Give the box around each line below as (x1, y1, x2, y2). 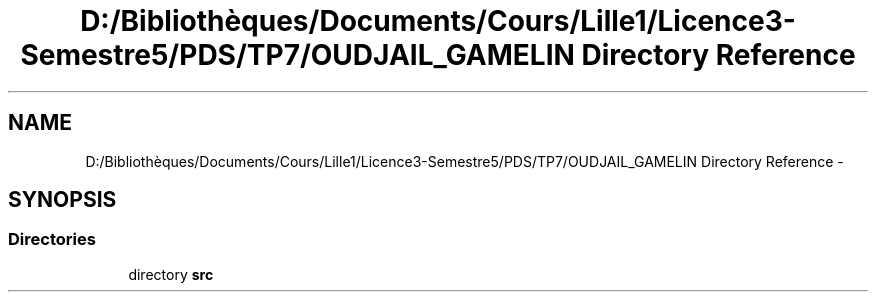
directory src (128, 265, 214, 283)
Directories (8, 229, 96, 250)
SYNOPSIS (8, 187, 117, 213)
